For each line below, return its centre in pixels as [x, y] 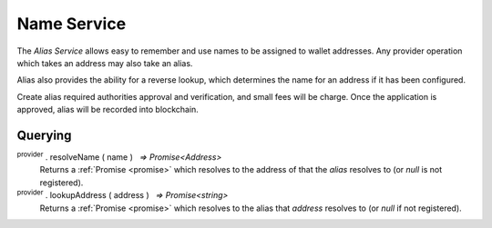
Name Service [72, 24]
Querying [44, 135]
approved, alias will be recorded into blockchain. [108, 110]
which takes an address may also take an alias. [105, 63]
